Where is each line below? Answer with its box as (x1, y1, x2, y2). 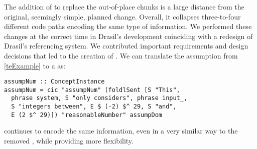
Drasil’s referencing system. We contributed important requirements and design (4, 40, 248, 51)
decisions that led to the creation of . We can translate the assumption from (4, 50, 238, 60)
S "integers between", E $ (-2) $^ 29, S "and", (11, 103, 177, 110)
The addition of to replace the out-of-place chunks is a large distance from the (4, 1, 244, 11)
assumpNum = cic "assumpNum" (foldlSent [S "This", (4, 86, 180, 93)
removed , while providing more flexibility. (4, 135, 134, 146)
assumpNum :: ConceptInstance (4, 78, 105, 85)
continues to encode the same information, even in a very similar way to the (4, 125, 238, 136)
